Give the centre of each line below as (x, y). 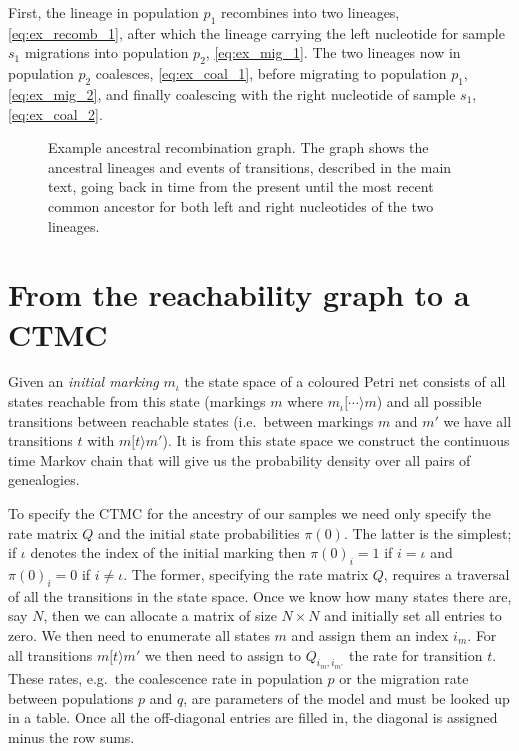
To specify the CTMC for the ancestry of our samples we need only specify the (250, 513)
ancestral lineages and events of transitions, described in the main (250, 166)
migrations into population (106, 52)
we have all (477, 420)
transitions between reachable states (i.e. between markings (191, 420)
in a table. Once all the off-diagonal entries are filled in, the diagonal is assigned (253, 717)
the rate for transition (415, 654)
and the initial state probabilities (199, 532)
